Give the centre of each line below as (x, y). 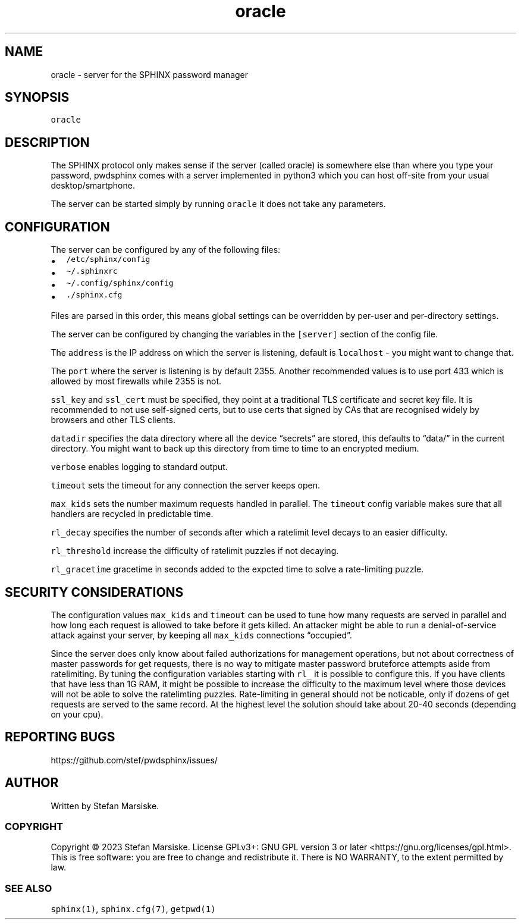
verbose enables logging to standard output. (139, 467)
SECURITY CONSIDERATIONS (94, 592)
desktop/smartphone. (93, 186)
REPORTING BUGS (60, 737)
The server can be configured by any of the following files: (166, 250)
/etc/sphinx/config (108, 259)
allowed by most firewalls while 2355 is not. (136, 381)
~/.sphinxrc (92, 271)
